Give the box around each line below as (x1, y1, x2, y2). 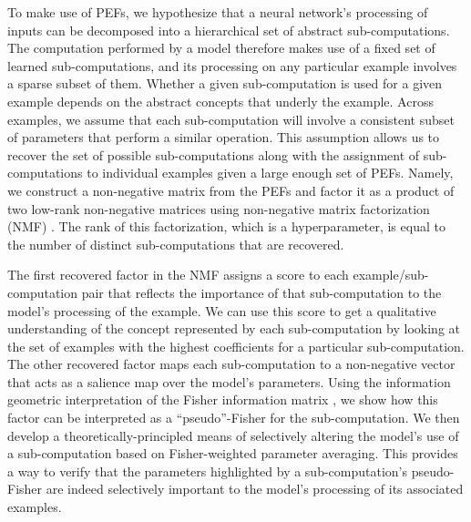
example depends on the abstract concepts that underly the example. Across (7, 91, 434, 110)
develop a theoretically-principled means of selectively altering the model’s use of (7, 425, 459, 445)
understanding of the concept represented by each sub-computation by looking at (7, 319, 460, 338)
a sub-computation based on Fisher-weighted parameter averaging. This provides (7, 444, 458, 463)
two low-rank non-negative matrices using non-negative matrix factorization (7, 199, 430, 218)
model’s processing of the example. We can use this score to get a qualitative (7, 301, 436, 320)
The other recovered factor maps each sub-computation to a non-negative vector (7, 354, 456, 374)
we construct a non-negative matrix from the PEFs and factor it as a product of (7, 180, 455, 200)
